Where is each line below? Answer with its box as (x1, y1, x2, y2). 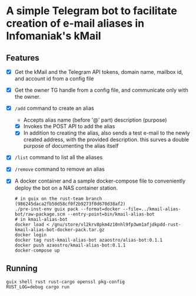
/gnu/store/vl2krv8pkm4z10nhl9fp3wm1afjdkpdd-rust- (52, 222, 181, 227)
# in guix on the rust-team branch (14, 196, 102, 201)
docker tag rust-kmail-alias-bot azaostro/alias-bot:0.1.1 (14, 237, 163, 243)
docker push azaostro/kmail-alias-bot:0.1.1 (14, 242, 126, 248)
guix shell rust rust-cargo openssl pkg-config (6, 279, 125, 285)
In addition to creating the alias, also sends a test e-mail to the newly (23, 129, 190, 136)
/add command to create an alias (14, 105, 94, 112)
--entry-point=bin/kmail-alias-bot (67, 211, 155, 217)
